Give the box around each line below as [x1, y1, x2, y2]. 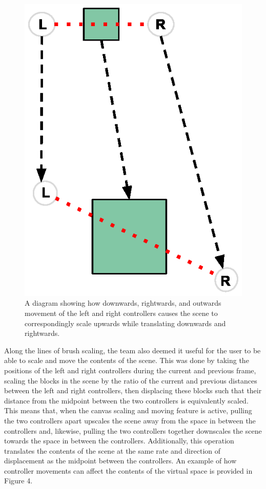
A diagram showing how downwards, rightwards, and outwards [25, 297, 221, 308]
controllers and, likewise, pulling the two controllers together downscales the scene [4, 425, 262, 436]
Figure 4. [4, 475, 33, 486]
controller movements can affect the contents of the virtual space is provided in [4, 465, 253, 476]
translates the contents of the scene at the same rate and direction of [4, 445, 221, 456]
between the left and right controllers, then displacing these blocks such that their [4, 385, 262, 396]
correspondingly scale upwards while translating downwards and [25, 317, 226, 328]
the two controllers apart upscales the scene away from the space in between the [4, 415, 256, 426]
